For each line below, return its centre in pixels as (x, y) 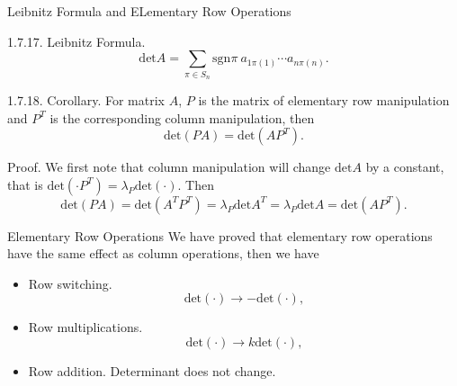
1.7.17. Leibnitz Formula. (76, 41)
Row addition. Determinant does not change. (152, 371)
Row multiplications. (85, 327)
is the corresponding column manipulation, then (182, 117)
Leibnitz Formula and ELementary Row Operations (149, 11)
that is (25, 184)
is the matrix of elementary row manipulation (324, 99)
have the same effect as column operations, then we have (163, 253)
